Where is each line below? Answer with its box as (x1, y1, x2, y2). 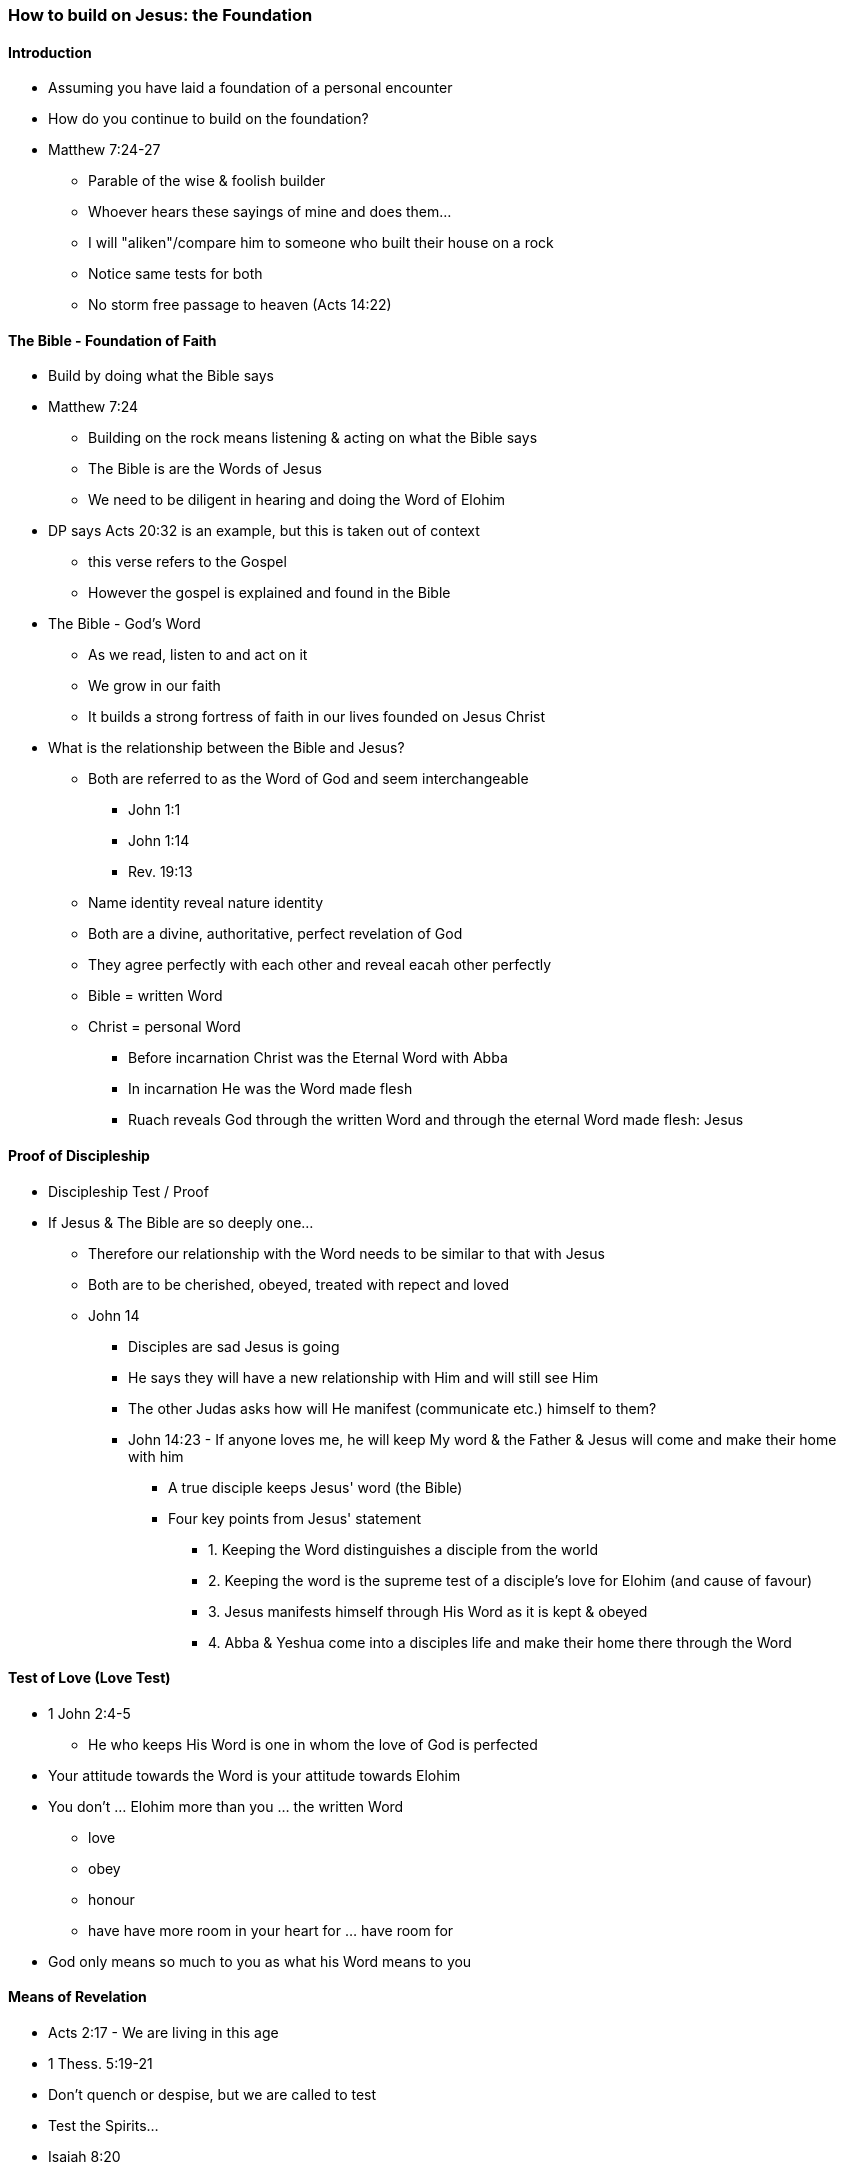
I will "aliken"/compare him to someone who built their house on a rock (88, 234, 554, 252)
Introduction (8, 43, 92, 61)
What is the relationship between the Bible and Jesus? (48, 739, 405, 757)
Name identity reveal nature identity (88, 894, 324, 912)
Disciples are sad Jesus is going (128, 1337, 340, 1355)
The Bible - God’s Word (48, 615, 201, 633)
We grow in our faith (88, 677, 221, 695)
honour (88, 1890, 135, 1908)
